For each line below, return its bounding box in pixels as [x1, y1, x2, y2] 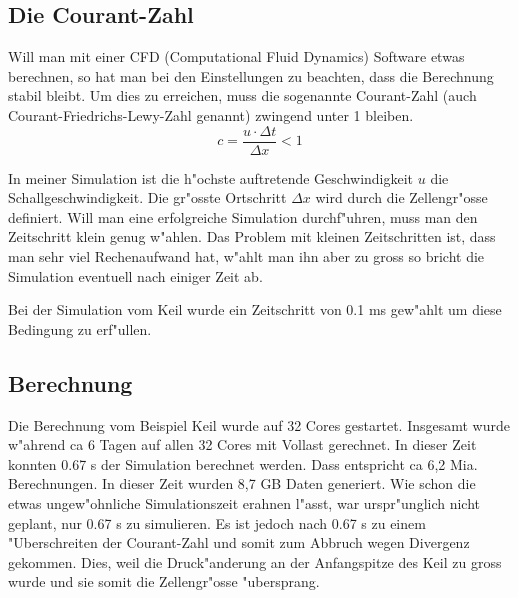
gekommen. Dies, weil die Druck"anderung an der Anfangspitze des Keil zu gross [8, 551, 502, 572]
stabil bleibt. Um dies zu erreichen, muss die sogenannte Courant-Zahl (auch [8, 85, 477, 106]
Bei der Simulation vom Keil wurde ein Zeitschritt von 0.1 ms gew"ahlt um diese [8, 299, 502, 320]
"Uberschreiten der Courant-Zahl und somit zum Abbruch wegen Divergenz [8, 532, 470, 553]
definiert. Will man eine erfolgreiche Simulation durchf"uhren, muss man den [8, 206, 478, 227]
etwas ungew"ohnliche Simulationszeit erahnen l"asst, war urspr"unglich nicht [8, 492, 481, 513]
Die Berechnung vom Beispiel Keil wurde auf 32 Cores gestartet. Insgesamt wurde [8, 414, 510, 435]
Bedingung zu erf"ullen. [8, 318, 152, 339]
